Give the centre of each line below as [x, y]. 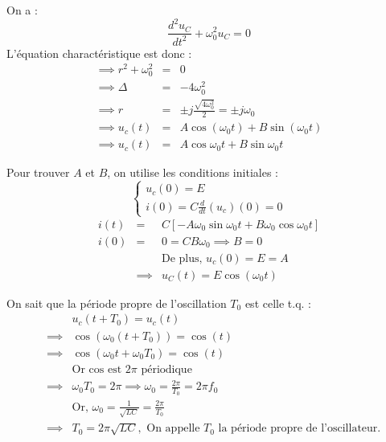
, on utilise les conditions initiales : [193, 172]
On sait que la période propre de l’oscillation [117, 303]
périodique [166, 369]
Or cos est [97, 369]
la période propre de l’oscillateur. [300, 429]
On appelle [173, 429]
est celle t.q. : [278, 303]
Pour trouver [38, 172]
